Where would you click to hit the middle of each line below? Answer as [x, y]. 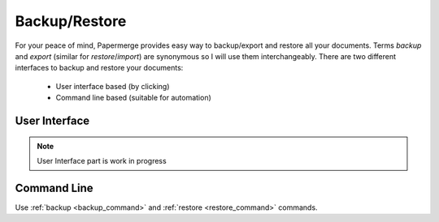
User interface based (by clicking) [113, 86]
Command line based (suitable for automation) [133, 98]
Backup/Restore [71, 21]
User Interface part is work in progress [102, 160]
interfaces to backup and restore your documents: [99, 68]
